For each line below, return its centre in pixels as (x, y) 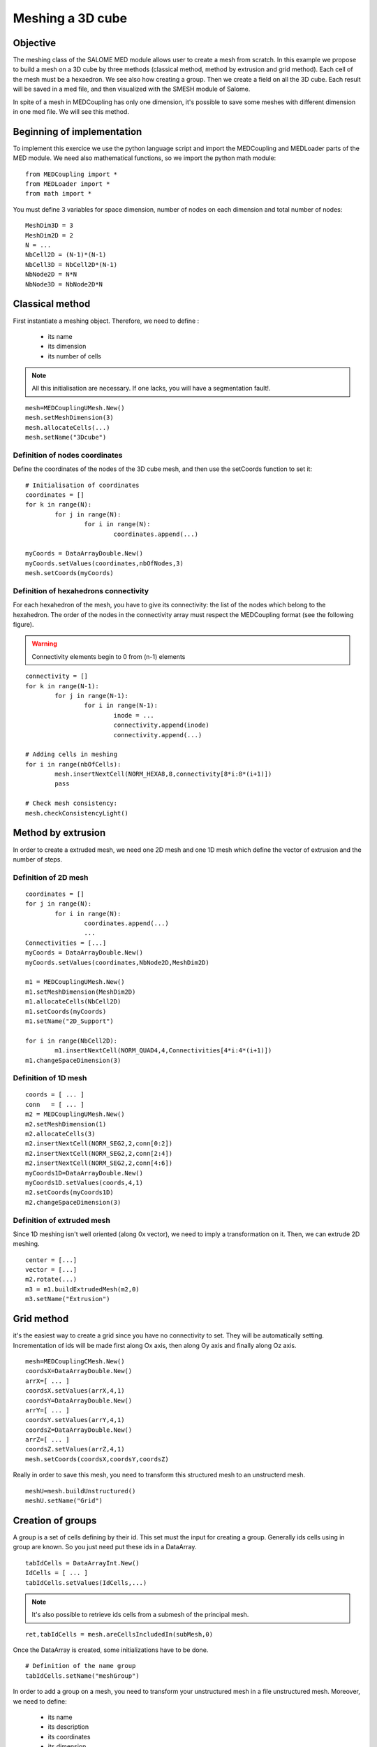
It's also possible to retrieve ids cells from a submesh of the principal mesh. (140, 1615)
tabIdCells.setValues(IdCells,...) (86, 1582)
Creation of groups (55, 1520)
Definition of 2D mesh (51, 877)
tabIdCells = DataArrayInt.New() (82, 1563)
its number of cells (74, 356)
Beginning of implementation (77, 132)
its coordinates (69, 1737)
